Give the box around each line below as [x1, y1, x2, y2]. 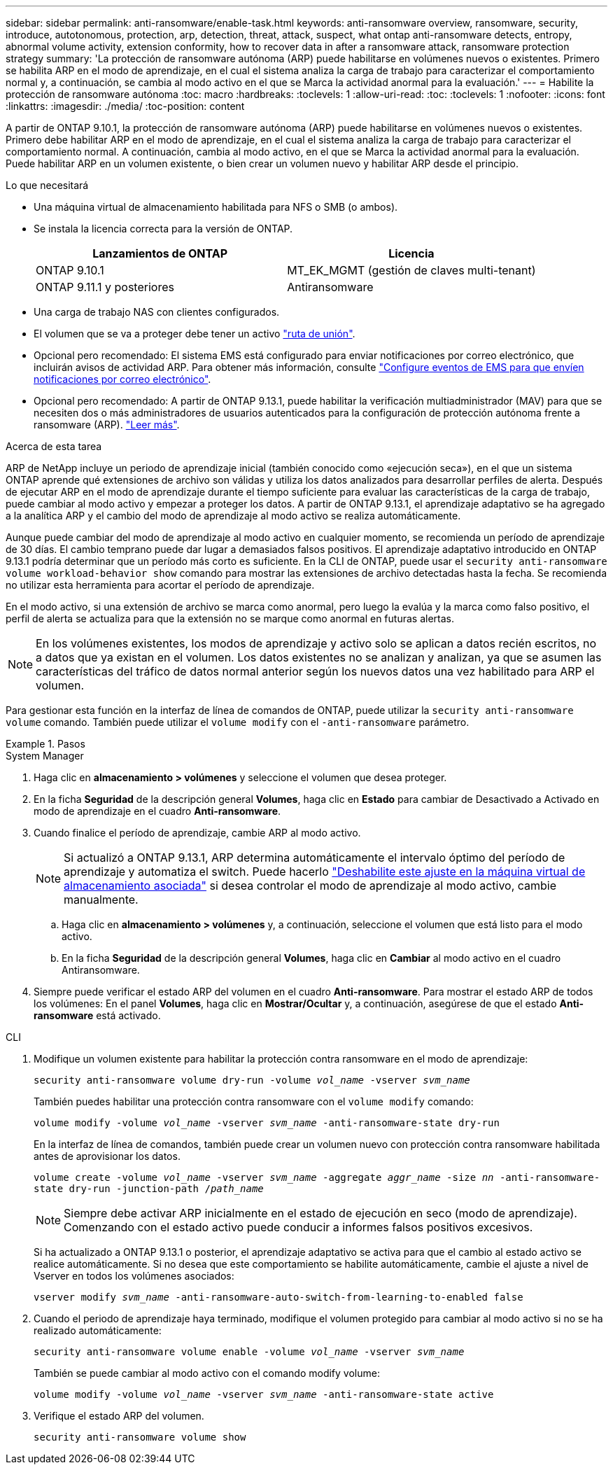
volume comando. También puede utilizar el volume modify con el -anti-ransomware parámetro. [6, 716, 470, 728]
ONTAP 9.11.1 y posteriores [36, 280, 174, 294]
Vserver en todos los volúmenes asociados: [34, 1270, 234, 1282]
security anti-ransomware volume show [34, 1431, 246, 1443]
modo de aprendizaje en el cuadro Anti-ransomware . [34, 805, 281, 817]
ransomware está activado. [34, 1009, 161, 1021]
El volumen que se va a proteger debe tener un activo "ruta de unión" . [34, 328, 355, 339]
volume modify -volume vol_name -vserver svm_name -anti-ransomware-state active [34, 1389, 494, 1400]
